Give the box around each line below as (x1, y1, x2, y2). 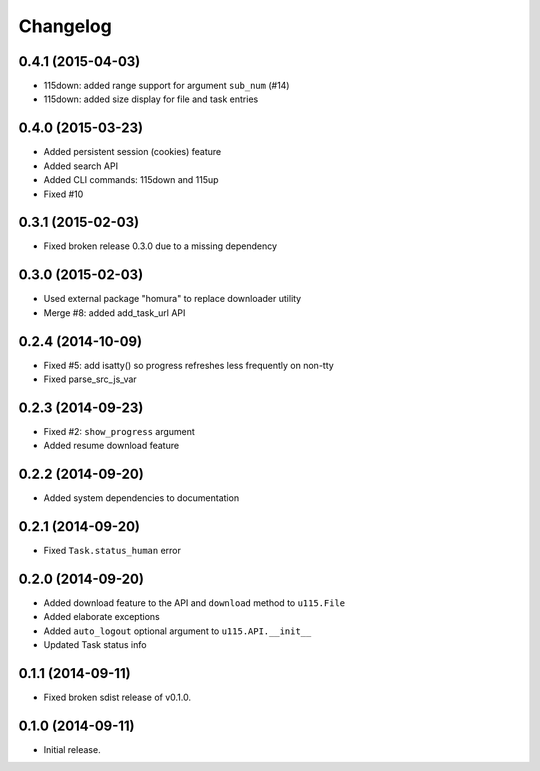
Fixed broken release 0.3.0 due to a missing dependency (43, 240, 278, 252)
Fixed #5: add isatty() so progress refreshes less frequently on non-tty (43, 359, 334, 371)
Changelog (18, 15, 112, 37)
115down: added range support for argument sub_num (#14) (43, 80, 290, 92)
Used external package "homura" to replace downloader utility (43, 293, 302, 305)
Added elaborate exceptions (43, 611, 160, 623)
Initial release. (43, 744, 101, 756)
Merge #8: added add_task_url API (43, 306, 186, 319)
